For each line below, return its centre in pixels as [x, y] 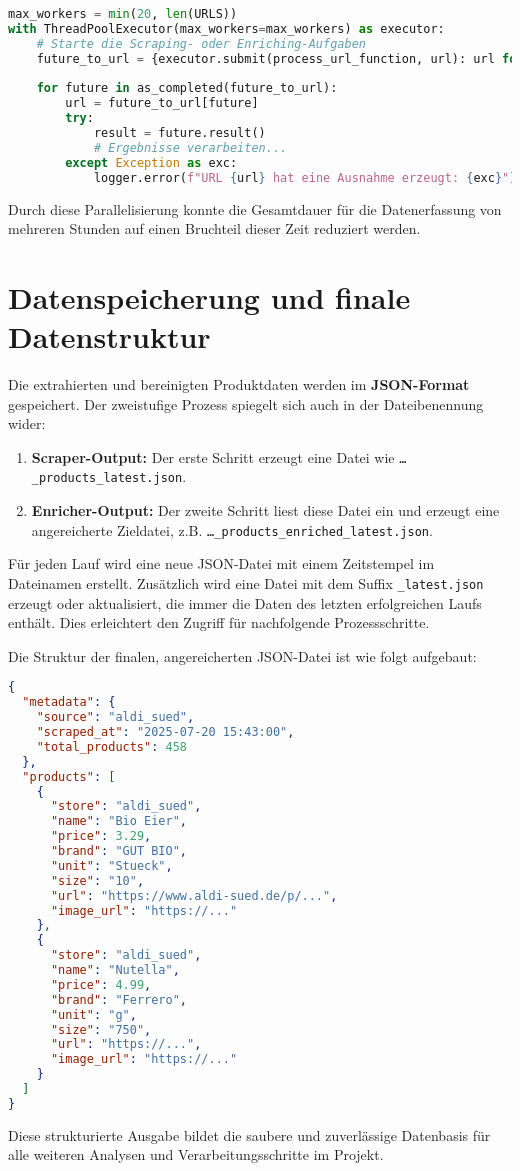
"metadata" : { [69, 702]
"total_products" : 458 [112, 746]
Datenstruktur [109, 336]
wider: [27, 423]
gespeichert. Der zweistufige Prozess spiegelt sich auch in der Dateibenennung [246, 403]
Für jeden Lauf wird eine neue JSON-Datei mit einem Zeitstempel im [221, 563]
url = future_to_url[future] [162, 103]
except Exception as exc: [151, 162]
